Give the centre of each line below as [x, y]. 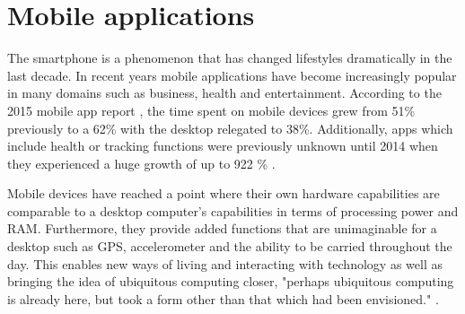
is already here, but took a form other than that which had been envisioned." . [223, 298]
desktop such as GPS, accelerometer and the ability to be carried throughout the [230, 246]
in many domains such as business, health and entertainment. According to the [224, 93]
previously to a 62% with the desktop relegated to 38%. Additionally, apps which [230, 128]
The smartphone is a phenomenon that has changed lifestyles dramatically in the [230, 58]
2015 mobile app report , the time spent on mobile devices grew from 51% [211, 110]
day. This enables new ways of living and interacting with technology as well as [225, 263]
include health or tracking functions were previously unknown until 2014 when [223, 146]
